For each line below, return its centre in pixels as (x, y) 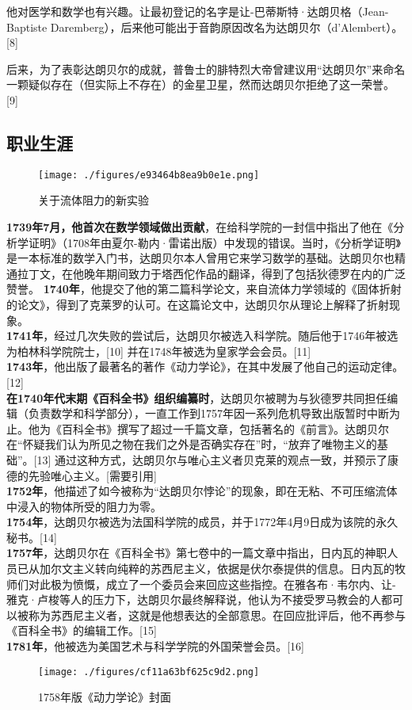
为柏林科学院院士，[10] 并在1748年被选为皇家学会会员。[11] (159, 351)
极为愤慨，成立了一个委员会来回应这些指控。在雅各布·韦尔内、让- (223, 584)
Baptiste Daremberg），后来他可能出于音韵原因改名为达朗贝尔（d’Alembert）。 (205, 27)
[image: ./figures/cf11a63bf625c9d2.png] (149, 672)
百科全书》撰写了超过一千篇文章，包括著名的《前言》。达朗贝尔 (225, 428)
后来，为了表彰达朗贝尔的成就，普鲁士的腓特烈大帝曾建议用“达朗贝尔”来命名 (206, 69)
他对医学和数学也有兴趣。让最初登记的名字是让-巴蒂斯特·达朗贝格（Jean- (198, 11)
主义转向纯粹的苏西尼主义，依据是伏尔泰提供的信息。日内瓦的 (233, 569)
